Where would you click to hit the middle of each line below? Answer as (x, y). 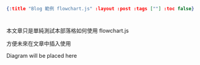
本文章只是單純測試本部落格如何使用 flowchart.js (67, 31)
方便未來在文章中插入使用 (39, 44)
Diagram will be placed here (42, 56)
